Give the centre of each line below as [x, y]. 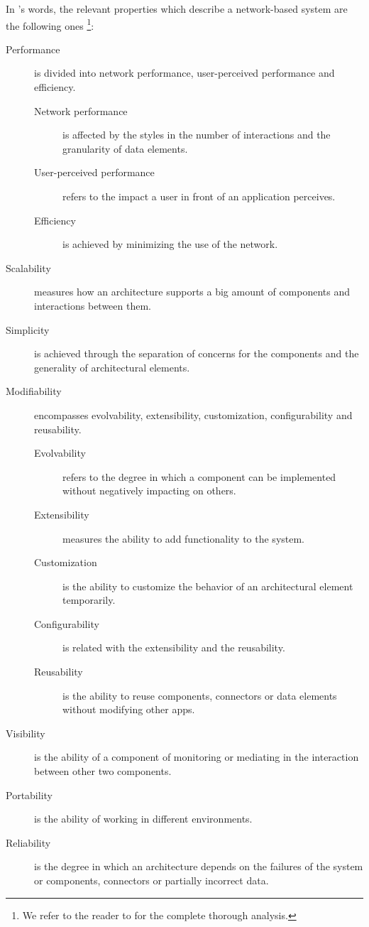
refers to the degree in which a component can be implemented [199, 476]
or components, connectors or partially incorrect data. [152, 880]
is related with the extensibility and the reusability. [174, 647]
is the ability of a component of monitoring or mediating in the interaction [197, 757]
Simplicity [28, 329]
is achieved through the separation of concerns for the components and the [197, 353]
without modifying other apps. [129, 709]
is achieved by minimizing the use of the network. [170, 244]
